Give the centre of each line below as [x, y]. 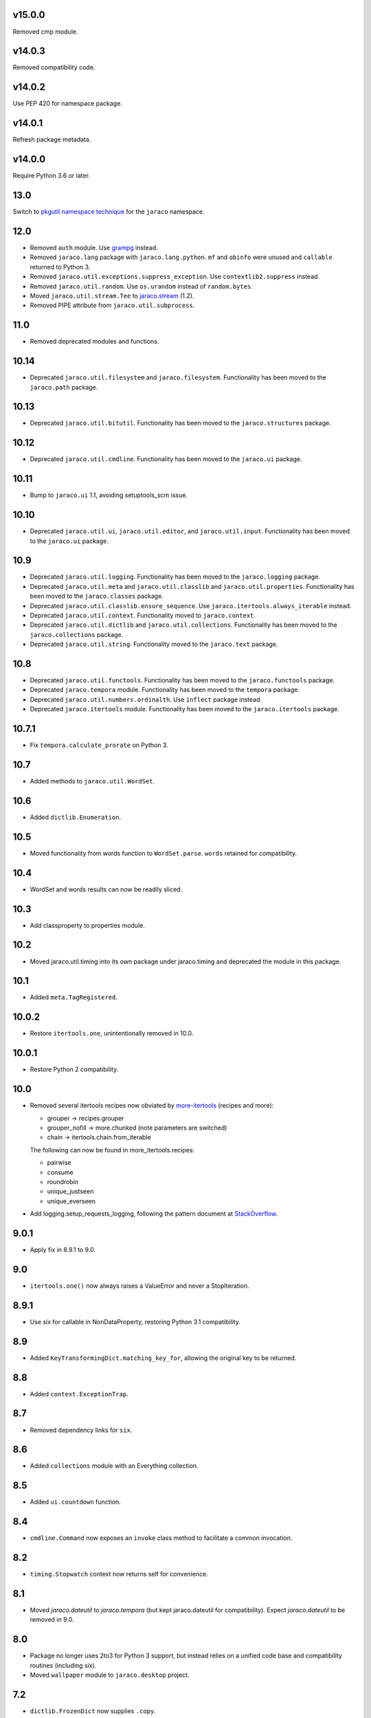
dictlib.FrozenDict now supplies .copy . [93, 1711]
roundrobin [63, 1181]
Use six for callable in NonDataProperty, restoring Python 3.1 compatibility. [135, 1321]
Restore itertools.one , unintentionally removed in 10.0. [112, 1034]
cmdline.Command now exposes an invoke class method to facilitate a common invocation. [161, 1538]
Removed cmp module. [45, 32]
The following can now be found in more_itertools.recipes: [112, 1150]
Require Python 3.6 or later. [52, 176]
